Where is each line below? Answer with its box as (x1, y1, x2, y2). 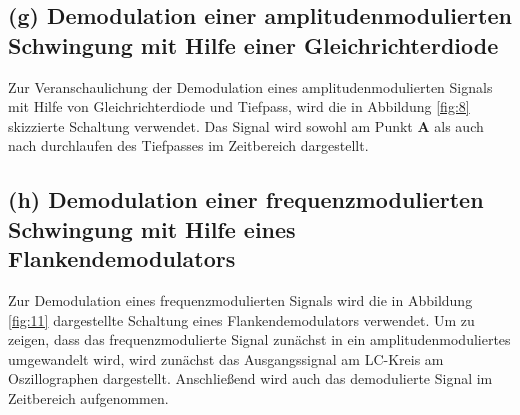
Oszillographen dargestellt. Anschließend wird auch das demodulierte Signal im (8, 368, 493, 389)
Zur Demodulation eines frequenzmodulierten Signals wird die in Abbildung (8, 289, 473, 310)
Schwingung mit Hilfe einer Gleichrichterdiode (8, 29, 499, 60)
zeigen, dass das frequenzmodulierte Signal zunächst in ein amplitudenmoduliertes (8, 329, 511, 350)
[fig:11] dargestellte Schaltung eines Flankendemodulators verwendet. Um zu (8, 309, 475, 330)
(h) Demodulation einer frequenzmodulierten (8, 184, 484, 215)
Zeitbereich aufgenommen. (8, 387, 169, 408)
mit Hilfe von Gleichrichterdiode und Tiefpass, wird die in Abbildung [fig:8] (8, 96, 470, 117)
